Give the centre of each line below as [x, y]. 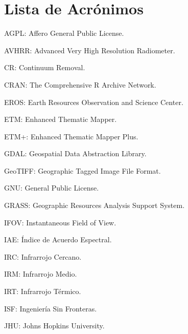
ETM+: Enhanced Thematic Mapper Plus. [71, 136]
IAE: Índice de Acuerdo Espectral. [58, 239]
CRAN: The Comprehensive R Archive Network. [80, 84]
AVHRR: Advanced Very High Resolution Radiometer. [90, 50]
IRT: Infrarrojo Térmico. [43, 291]
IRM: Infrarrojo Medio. [41, 274]
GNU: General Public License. [52, 188]
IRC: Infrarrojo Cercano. [43, 256]
